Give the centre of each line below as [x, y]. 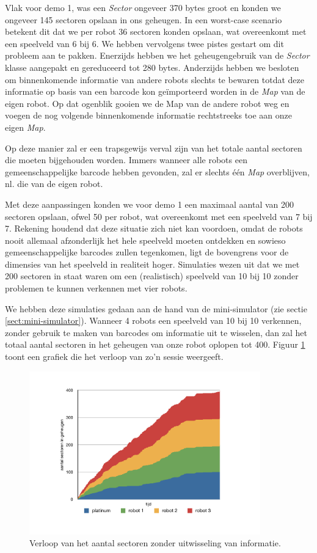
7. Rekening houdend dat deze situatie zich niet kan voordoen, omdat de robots [154, 228]
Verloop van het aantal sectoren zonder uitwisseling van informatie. [155, 543]
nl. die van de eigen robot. [54, 184]
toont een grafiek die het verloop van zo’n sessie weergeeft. [114, 357]
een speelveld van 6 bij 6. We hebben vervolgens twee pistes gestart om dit [144, 43]
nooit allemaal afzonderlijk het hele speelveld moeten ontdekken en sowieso [145, 240]
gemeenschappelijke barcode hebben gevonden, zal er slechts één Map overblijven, [157, 171]
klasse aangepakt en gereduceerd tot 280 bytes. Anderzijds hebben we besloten [152, 67]
